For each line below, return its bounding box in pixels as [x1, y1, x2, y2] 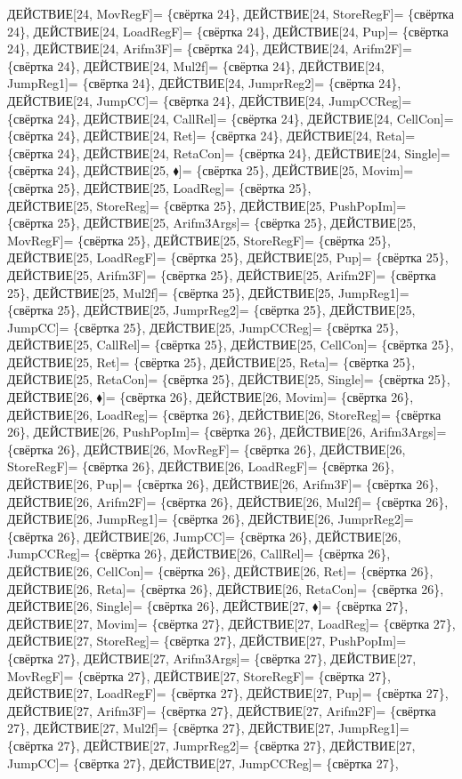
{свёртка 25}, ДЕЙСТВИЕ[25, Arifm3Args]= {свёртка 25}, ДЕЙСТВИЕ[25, [7, 213, 417, 232]
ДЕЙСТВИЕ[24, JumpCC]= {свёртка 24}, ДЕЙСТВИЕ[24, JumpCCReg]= [7, 91, 412, 109]
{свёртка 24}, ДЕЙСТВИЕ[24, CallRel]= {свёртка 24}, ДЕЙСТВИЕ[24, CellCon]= [7, 108, 454, 127]
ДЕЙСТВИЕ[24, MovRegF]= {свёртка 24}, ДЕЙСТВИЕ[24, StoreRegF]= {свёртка [7, 4, 454, 22]
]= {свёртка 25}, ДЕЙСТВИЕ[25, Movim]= [178, 161, 414, 180]
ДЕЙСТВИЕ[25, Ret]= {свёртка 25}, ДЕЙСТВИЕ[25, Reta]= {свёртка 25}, [7, 352, 416, 371]
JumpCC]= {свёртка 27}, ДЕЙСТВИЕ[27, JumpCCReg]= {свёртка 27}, [7, 753, 399, 772]
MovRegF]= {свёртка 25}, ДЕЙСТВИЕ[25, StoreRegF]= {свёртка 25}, [7, 230, 391, 249]
